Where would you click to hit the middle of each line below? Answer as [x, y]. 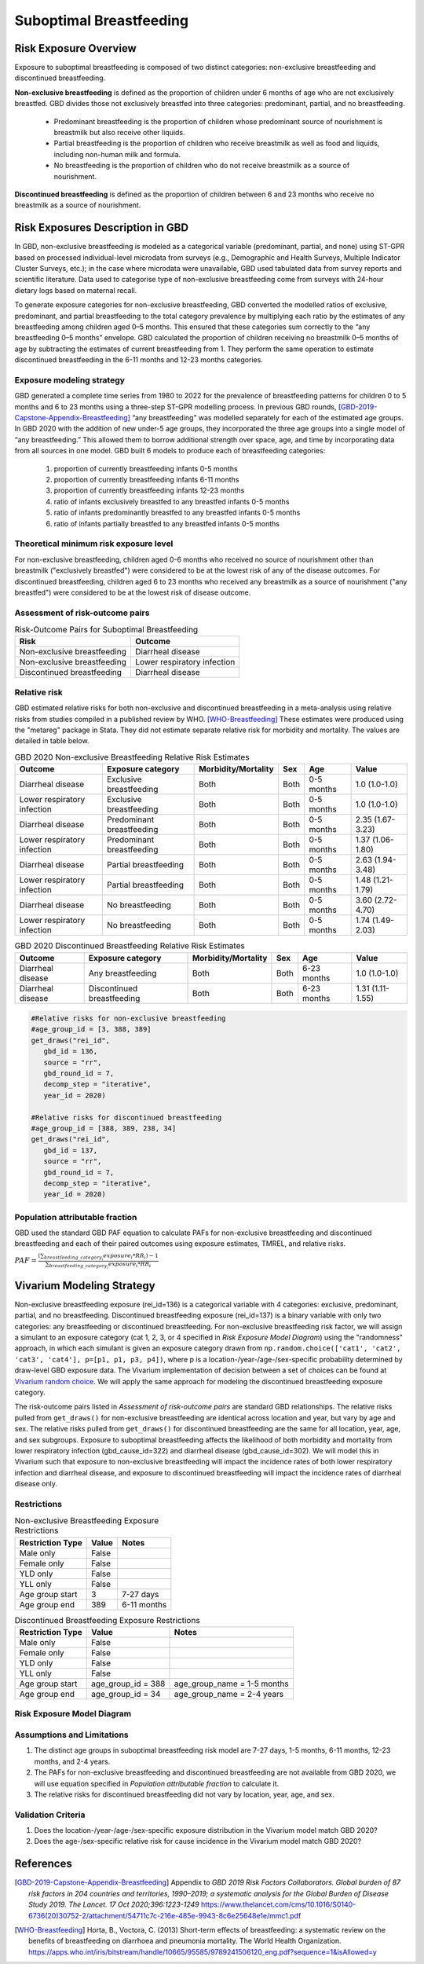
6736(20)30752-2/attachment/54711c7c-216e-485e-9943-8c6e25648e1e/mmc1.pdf [165, 1915]
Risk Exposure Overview [75, 48]
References [43, 1864]
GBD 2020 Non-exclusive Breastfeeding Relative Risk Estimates [132, 757]
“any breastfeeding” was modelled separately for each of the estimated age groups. [268, 418]
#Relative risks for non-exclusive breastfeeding [128, 1019]
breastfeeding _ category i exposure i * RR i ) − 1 [101, 1257]
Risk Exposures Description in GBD [101, 228]
